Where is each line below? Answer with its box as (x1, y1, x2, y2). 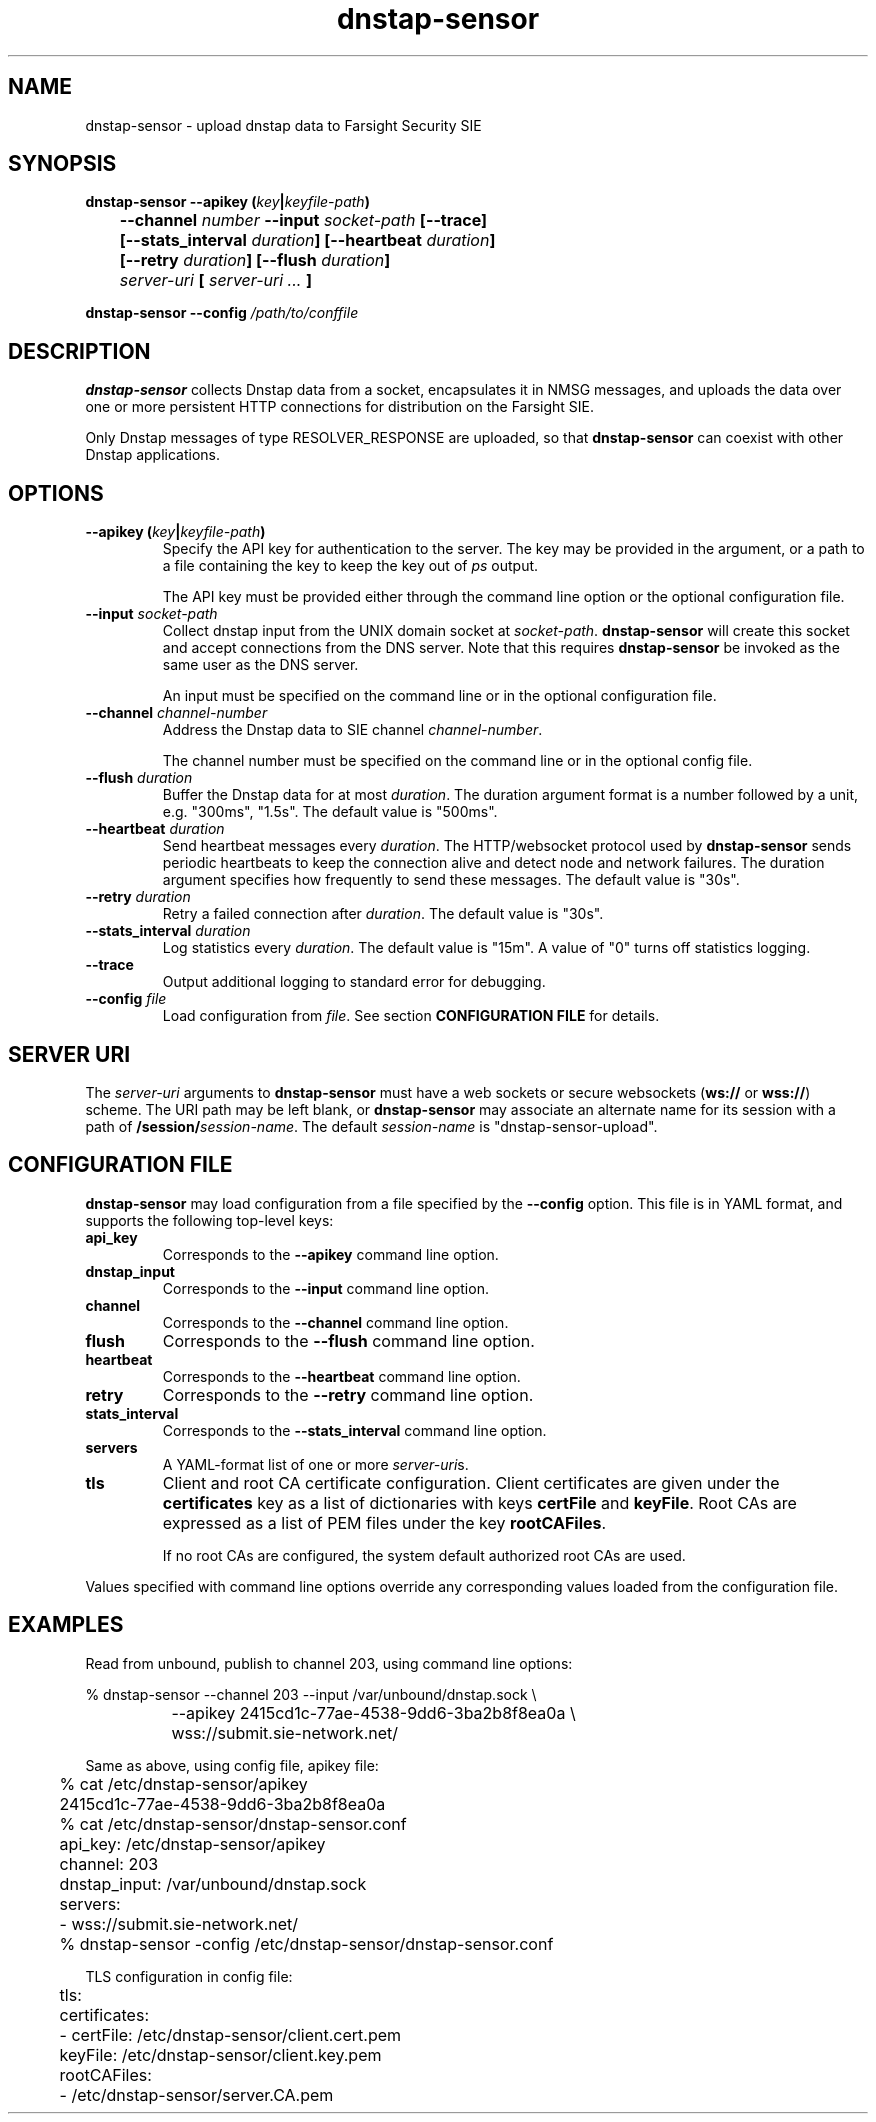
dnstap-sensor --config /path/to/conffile (85, 304, 359, 322)
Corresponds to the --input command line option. (162, 1279, 489, 1297)
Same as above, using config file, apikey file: (85, 1756, 379, 1774)
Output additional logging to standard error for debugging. (162, 973, 546, 991)
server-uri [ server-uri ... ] (119, 270, 312, 291)
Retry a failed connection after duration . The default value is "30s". (162, 905, 604, 923)
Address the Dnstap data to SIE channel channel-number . (162, 721, 543, 739)
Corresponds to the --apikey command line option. (162, 1245, 499, 1263)
